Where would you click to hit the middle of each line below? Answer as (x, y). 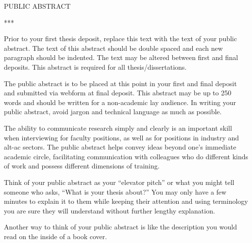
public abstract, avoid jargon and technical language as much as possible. (113, 112)
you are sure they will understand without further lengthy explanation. (109, 210)
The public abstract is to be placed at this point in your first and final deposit (120, 83)
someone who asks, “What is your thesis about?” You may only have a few (115, 191)
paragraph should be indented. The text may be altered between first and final (121, 57)
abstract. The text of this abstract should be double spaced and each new (113, 48)
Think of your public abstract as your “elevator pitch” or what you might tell (119, 182)
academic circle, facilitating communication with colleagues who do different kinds (126, 156)
